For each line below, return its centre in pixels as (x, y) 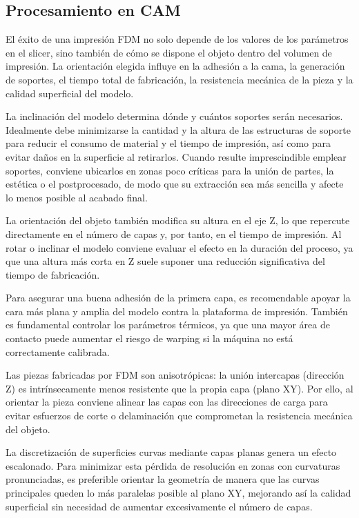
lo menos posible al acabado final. (77, 197)
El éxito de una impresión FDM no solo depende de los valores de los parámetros (177, 39)
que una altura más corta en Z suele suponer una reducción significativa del (165, 261)
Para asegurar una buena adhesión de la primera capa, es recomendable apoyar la (178, 298)
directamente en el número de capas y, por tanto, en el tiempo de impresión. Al (174, 233)
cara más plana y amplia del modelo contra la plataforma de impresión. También (177, 311)
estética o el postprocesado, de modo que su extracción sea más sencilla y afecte (175, 184)
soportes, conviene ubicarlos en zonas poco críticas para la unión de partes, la (170, 170)
